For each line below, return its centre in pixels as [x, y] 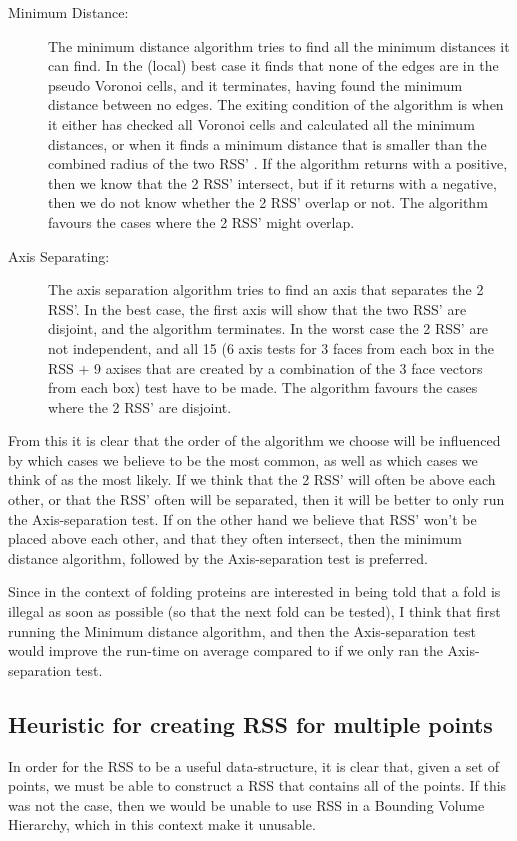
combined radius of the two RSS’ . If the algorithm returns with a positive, [278, 163]
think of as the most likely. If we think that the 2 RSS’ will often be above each [252, 479]
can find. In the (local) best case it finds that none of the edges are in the [273, 65]
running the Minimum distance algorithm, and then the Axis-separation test [242, 630]
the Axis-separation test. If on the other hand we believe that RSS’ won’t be [242, 518]
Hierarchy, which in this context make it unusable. [162, 824]
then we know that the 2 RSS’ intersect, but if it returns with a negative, [272, 182]
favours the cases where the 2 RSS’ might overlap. [201, 221]
